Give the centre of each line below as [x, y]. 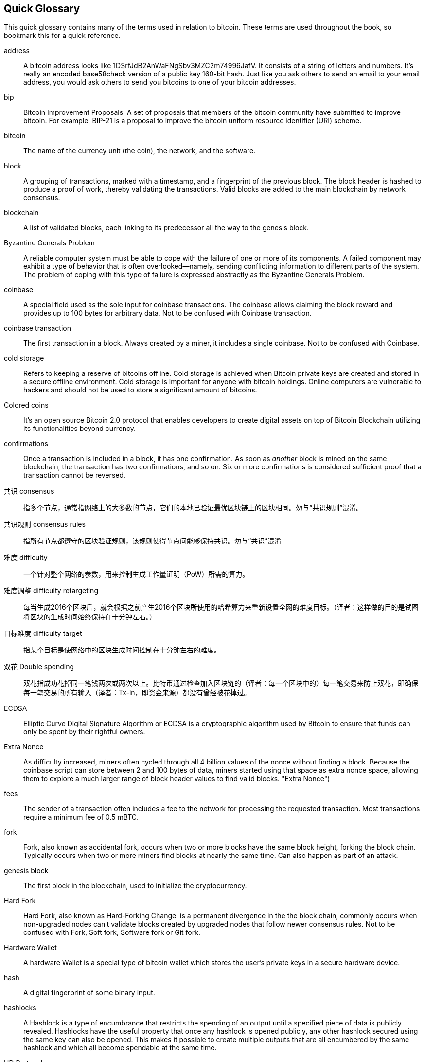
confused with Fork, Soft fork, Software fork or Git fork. [112, 932]
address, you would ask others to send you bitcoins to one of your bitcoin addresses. [160, 82]
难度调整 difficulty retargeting [51, 591]
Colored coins [26, 405]
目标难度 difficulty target [43, 633]
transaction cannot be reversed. [75, 475]
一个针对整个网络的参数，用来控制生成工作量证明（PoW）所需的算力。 [136, 574]
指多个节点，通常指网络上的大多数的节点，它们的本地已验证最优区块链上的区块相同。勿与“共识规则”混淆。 [193, 508]
